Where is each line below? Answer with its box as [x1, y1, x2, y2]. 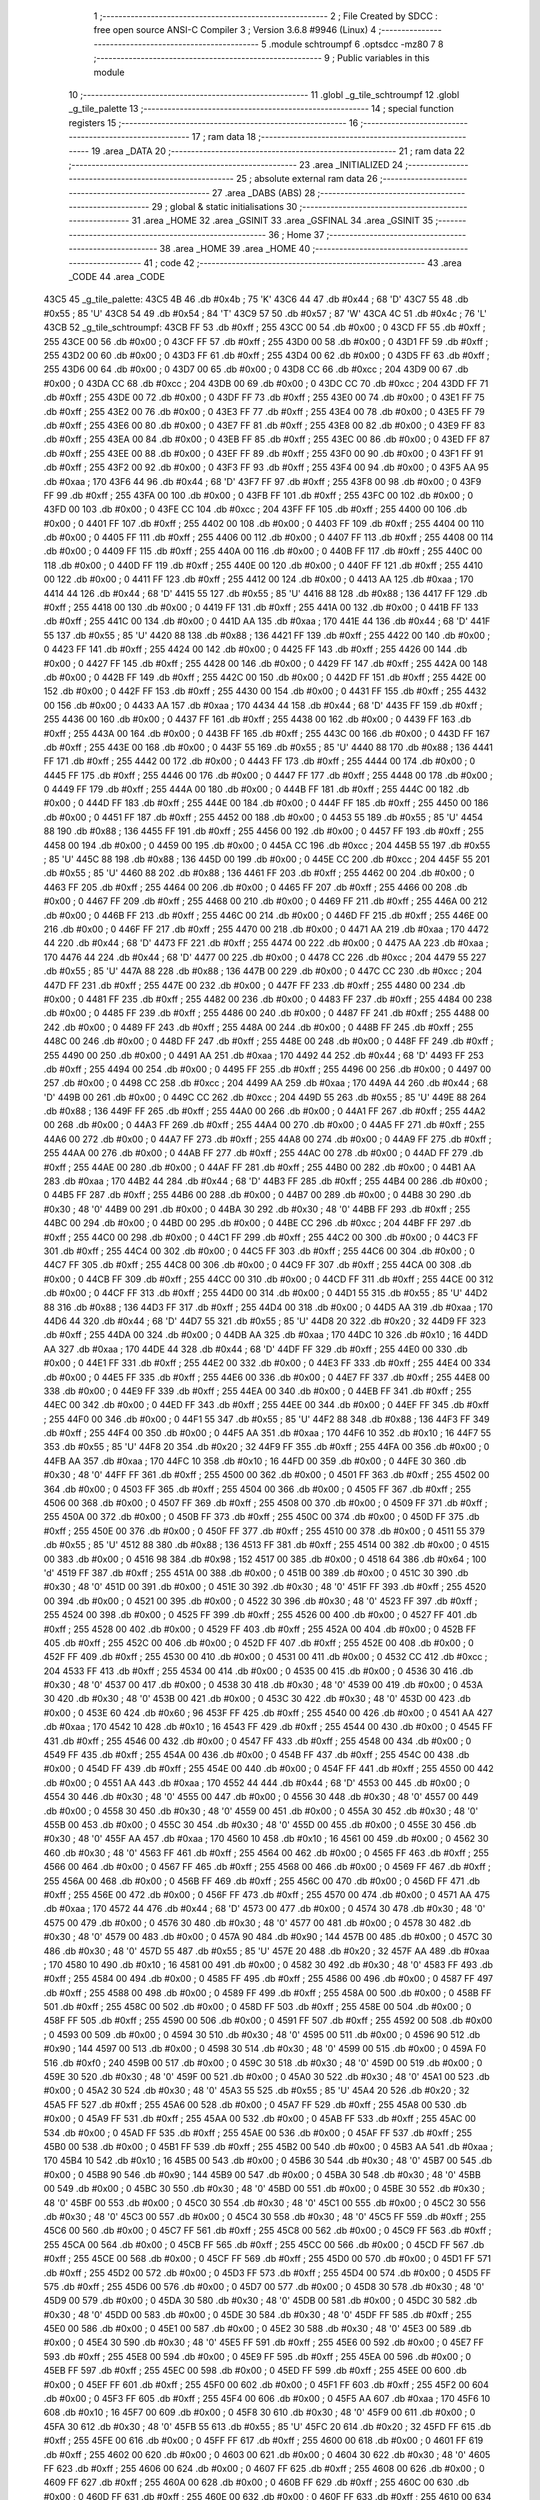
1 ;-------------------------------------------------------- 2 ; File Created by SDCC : [93, 10, 439, 22]
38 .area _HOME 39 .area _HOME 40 [159, 243, 310, 255]
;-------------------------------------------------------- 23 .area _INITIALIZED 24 [68, 158, 404, 170]
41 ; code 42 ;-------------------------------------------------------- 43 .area [143, 256, 462, 269]
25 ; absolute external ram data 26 [235, 173, 379, 185]
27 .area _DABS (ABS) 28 [211, 186, 316, 199]
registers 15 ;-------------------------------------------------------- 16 [68, 116, 359, 129]
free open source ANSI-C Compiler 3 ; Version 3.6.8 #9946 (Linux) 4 [93, 24, 377, 36]
